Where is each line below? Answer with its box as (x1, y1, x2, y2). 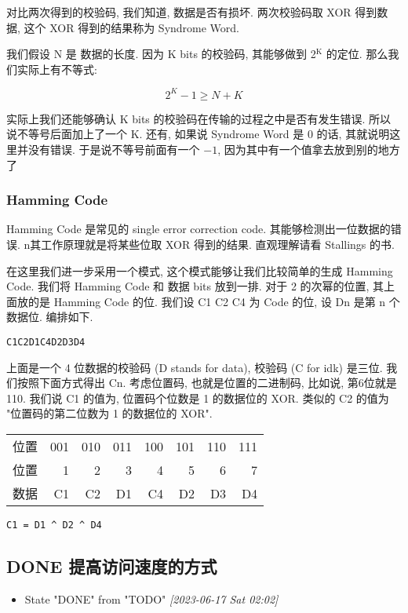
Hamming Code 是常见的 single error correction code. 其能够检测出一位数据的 (6, 221, 391, 237)
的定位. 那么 (326, 46, 388, 62)
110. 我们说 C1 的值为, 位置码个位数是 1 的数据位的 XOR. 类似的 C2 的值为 (6, 389, 389, 406)
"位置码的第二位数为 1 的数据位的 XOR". (6, 405, 213, 421)
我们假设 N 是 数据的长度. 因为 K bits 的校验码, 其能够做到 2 (6, 46, 316, 62)
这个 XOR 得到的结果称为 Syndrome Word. (24, 19, 240, 35)
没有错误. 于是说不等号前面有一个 (27, 141, 200, 158)
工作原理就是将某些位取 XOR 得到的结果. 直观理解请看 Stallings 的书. (41, 236, 395, 253)
